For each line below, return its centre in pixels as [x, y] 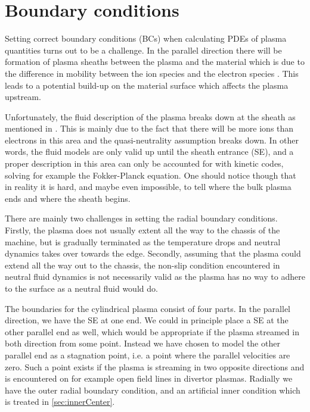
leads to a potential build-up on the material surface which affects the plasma [147, 85]
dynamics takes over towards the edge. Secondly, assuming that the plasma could [153, 253]
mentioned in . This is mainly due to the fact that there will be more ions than [149, 128]
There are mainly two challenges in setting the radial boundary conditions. [141, 218]
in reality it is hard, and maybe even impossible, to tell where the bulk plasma [148, 187]
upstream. [23, 97]
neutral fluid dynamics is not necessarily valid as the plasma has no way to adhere [155, 277]
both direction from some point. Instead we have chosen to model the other [142, 343]
